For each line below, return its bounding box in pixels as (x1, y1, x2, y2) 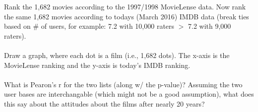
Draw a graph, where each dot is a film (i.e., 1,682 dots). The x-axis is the (4, 50, 230, 60)
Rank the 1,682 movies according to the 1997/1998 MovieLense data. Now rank (4, 1, 246, 11)
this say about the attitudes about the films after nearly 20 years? (4, 98, 205, 109)
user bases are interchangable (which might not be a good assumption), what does (4, 89, 254, 99)
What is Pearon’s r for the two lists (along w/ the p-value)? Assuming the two (4, 79, 243, 89)
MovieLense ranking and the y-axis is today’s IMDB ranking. (4, 59, 191, 70)
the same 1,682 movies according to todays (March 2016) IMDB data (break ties (4, 11, 249, 21)
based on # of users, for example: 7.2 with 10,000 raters (4, 21, 175, 31)
